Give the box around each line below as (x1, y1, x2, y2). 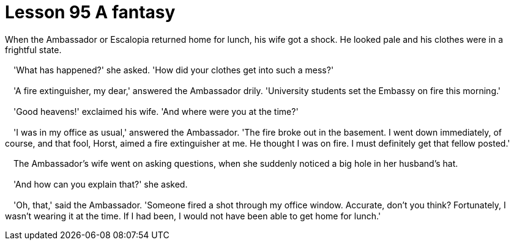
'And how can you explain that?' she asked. (13, 178, 188, 189)
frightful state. (5, 44, 62, 55)
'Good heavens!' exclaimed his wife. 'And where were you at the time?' (13, 106, 299, 117)
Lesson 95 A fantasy (5, 2, 176, 23)
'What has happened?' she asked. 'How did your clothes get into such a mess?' (13, 64, 334, 75)
